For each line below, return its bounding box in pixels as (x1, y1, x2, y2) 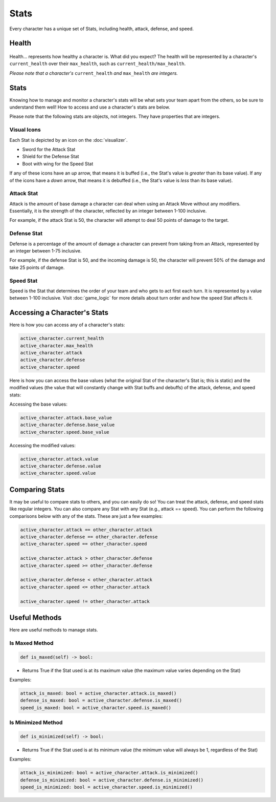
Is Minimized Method (9, 719, 63, 726)
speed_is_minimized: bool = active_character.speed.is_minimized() (20, 784, 193, 790)
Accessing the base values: (9, 401, 67, 407)
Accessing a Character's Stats (9, 308, 108, 317)
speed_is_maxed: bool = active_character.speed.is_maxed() (20, 705, 171, 710)
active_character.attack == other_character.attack (20, 526, 153, 533)
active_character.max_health (20, 343, 94, 348)
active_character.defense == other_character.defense (20, 534, 158, 540)
